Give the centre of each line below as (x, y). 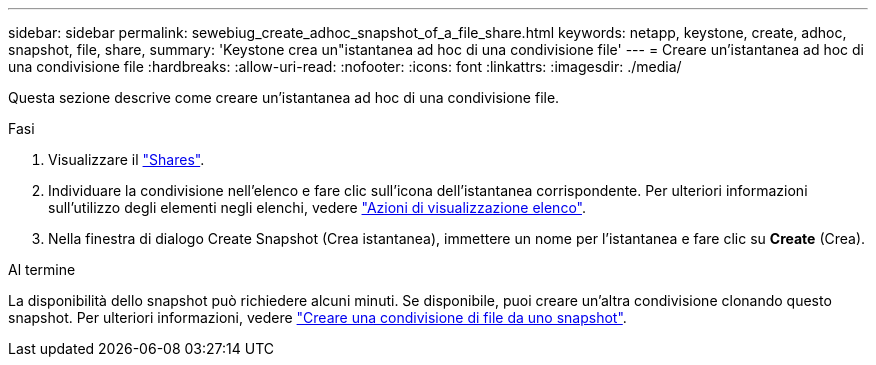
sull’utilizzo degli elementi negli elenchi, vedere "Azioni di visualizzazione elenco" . (317, 207)
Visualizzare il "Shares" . (126, 159)
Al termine (42, 269)
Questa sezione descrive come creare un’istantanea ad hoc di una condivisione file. (284, 97)
